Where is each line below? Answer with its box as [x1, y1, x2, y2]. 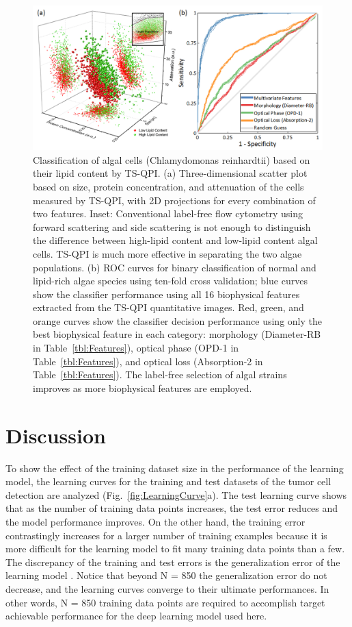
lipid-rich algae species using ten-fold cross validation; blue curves [33, 273, 308, 288]
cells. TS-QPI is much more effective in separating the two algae [33, 246, 302, 260]
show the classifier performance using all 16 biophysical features [33, 286, 300, 301]
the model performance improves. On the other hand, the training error [5, 514, 306, 528]
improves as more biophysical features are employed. [33, 380, 252, 395]
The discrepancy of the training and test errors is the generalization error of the [5, 554, 340, 569]
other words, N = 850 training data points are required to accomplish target [5, 595, 325, 609]
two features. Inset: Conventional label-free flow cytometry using [33, 206, 303, 221]
